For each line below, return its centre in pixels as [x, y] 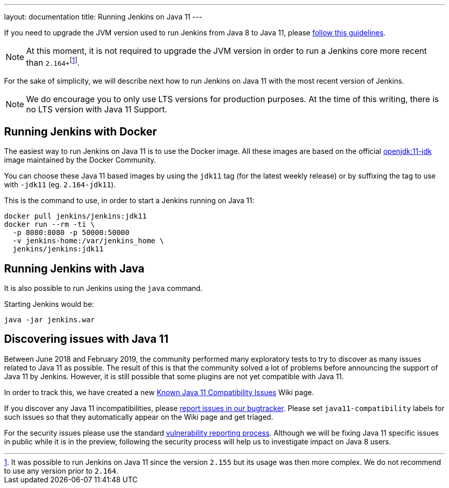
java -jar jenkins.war [50, 320]
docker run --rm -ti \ [50, 225]
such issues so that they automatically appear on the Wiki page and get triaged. [139, 417]
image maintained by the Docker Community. [80, 160]
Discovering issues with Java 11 [86, 339]
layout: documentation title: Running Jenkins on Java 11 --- [103, 17]
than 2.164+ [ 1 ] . [53, 62]
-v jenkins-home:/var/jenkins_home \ [88, 241]
